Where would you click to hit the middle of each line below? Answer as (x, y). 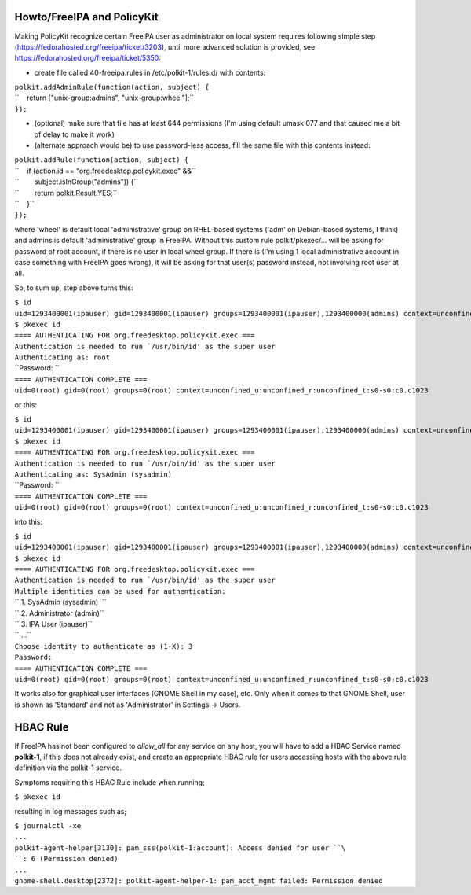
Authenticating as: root (62, 357)
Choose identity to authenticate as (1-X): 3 (104, 646)
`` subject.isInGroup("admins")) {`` (77, 182)
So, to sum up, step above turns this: (74, 288)
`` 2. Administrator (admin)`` (59, 613)
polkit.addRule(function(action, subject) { (102, 160)
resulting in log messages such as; (71, 811)
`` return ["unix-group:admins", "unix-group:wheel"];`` (104, 98)
